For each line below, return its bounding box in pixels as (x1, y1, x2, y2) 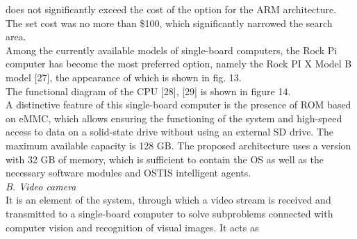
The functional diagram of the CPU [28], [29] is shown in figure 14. (6, 83, 291, 98)
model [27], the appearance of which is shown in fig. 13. (6, 69, 242, 84)
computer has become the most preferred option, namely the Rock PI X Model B (6, 56, 352, 71)
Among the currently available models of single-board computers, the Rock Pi (6, 42, 338, 57)
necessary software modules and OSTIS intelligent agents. (6, 165, 251, 180)
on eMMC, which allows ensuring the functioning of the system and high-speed (6, 110, 342, 125)
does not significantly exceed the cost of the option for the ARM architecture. (6, 2, 337, 16)
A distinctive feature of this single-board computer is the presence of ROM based (6, 97, 351, 112)
